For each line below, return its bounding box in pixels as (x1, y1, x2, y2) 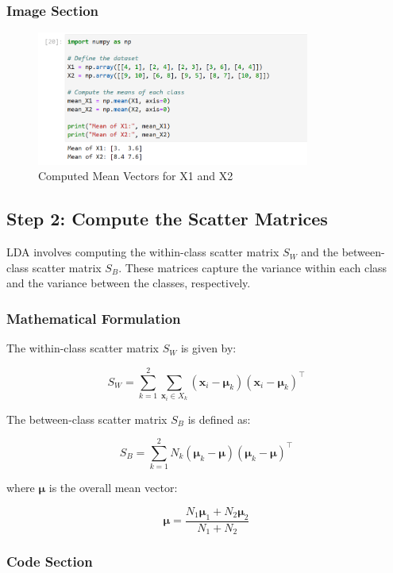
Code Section (6, 552, 93, 571)
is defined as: (187, 410, 251, 427)
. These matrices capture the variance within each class (118, 259, 387, 275)
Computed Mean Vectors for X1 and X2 (38, 167, 233, 184)
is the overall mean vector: (48, 479, 178, 496)
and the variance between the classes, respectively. (6, 275, 251, 291)
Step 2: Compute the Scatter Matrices (6, 206, 328, 231)
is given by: (180, 340, 237, 356)
